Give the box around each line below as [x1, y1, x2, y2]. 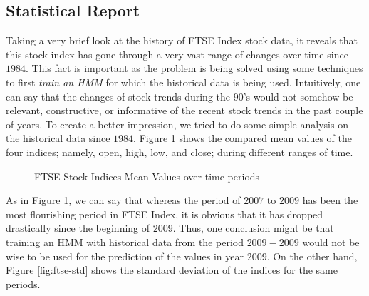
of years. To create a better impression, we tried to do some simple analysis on [6, 116, 348, 131]
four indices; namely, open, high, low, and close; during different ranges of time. [6, 144, 353, 159]
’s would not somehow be [243, 88, 353, 103]
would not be [302, 234, 360, 249]
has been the [302, 193, 358, 208]
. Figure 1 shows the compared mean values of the [133, 131, 352, 146]
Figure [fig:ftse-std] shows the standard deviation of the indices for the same [6, 262, 338, 277]
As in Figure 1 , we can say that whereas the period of [6, 193, 241, 208]
